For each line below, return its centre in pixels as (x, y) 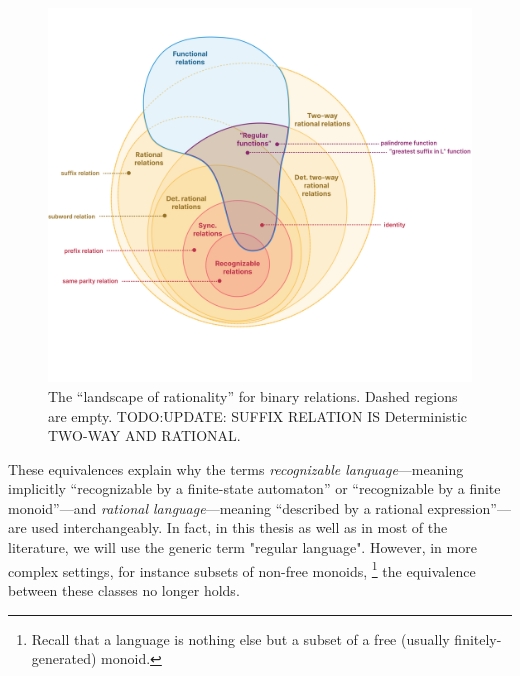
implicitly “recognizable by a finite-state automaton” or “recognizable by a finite (254, 488)
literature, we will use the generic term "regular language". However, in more (242, 547)
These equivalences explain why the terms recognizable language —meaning (236, 468)
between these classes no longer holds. (124, 589)
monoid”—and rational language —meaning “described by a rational (215, 507)
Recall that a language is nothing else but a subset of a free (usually (240, 638)
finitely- (478, 638)
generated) (64, 658)
